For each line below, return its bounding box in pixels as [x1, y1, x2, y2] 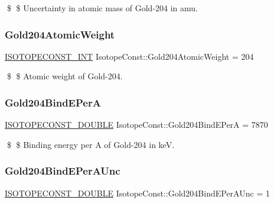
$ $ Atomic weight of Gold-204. [6, 70, 123, 82]
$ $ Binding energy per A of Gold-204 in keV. [6, 138, 175, 150]
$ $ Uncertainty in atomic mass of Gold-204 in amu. [6, 2, 198, 14]
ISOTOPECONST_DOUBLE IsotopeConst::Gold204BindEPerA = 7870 [5, 118, 268, 131]
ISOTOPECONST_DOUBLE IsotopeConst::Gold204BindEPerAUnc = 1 [5, 186, 270, 199]
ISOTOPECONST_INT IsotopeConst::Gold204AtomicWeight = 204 [5, 50, 254, 62]
